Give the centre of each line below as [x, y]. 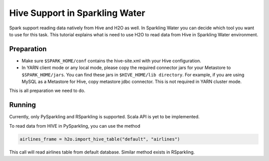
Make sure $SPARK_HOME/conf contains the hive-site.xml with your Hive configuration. [111, 61]
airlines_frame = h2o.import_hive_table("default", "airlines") [100, 139]
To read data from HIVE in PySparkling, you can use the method [75, 126]
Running [23, 105]
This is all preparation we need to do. [47, 91]
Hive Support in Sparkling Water [77, 13]
